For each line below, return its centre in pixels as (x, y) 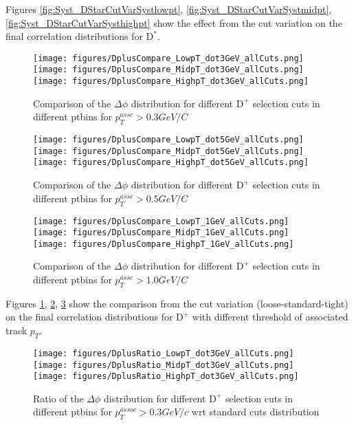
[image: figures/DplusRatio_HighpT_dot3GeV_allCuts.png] (166, 377)
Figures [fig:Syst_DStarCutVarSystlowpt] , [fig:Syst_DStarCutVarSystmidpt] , (169, 9)
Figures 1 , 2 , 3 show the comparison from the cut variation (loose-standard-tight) (177, 303)
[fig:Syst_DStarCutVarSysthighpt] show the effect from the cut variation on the (174, 22)
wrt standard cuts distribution (255, 412)
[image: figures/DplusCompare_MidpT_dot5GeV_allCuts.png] (168, 151)
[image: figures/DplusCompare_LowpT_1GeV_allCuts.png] (161, 221)
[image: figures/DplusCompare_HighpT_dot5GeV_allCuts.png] (171, 163)
